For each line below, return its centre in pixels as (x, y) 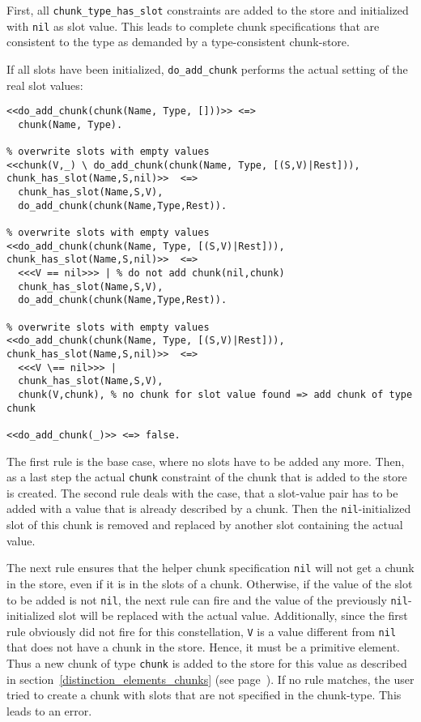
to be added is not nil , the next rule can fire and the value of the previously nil (207, 599)
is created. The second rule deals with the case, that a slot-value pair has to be (202, 492)
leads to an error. (49, 710)
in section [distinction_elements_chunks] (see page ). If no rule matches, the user (210, 679)
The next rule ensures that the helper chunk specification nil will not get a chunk (210, 568)
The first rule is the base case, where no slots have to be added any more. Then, (206, 461)
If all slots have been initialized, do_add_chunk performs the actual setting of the (207, 68)
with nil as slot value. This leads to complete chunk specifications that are (193, 26)
